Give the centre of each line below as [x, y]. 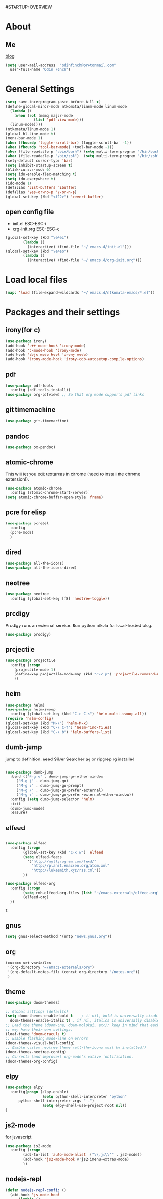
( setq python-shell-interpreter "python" [85, 1097]
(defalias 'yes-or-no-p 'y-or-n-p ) [41, 192]
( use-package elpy [24, 1087]
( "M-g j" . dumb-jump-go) [42, 781]
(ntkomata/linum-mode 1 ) [30, 129]
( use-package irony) [26, 341]
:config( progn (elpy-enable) [39, 1092]
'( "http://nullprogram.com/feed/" [62, 861]
